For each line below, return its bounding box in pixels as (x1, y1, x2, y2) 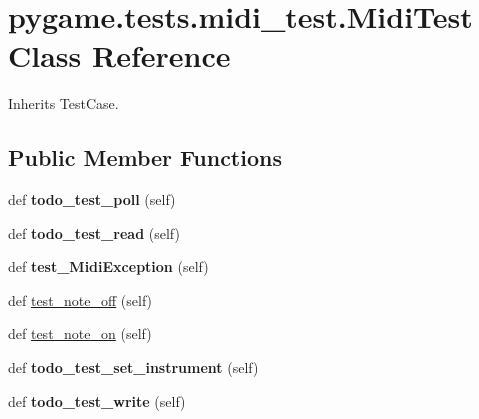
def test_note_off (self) (8, 289, 153, 310)
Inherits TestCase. (8, 93, 119, 114)
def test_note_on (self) (8, 323, 152, 344)
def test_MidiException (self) (8, 256, 209, 277)
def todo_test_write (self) (8, 390, 186, 411)
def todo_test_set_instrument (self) (8, 357, 259, 378)
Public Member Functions (8, 142, 282, 173)
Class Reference (8, 35, 231, 76)
